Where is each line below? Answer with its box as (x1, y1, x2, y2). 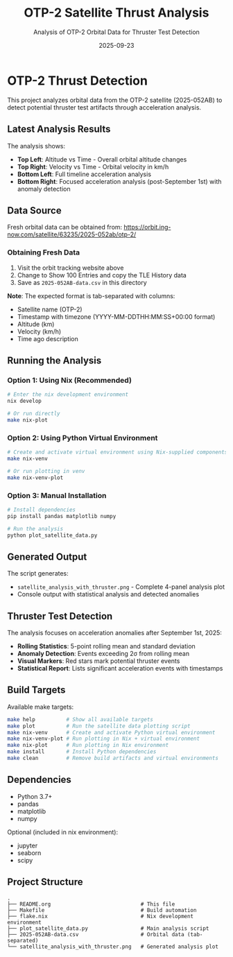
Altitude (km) (17, 320, 55, 328)
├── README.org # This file (7, 900, 175, 908)
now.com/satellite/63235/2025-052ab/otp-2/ (7, 230, 137, 239)
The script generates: (7, 569, 69, 578)
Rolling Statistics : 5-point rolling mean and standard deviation (17, 642, 196, 650)
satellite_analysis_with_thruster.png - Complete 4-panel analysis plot (17, 583, 225, 591)
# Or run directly (7, 411, 60, 417)
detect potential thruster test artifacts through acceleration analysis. (7, 103, 202, 112)
